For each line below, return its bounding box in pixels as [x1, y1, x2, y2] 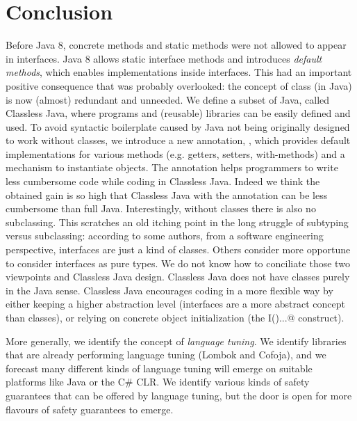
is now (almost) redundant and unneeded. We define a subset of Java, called [6, 92, 330, 106]
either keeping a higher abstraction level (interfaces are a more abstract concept [6, 296, 345, 311]
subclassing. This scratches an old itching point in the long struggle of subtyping [6, 214, 349, 229]
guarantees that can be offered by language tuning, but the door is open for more [6, 388, 352, 402]
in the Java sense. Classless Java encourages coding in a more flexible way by [6, 283, 333, 297]
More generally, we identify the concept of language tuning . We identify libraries [6, 333, 347, 348]
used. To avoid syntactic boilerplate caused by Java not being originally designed [6, 119, 350, 134]
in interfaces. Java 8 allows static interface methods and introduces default [6, 51, 322, 65]
